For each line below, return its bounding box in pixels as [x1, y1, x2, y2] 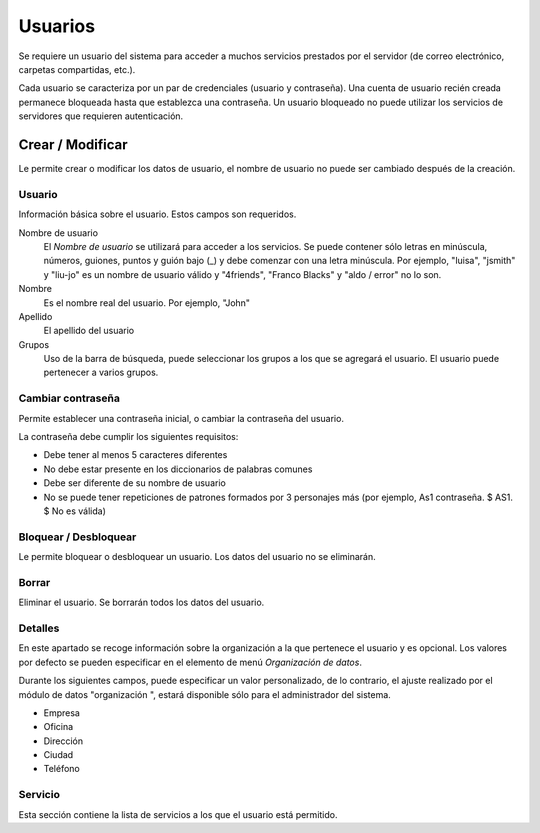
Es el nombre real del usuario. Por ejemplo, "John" [43, 296, 250, 309]
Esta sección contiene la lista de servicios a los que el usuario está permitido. [18, 808, 338, 820]
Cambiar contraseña [18, 391, 120, 405]
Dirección [43, 735, 84, 747]
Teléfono [43, 763, 80, 775]
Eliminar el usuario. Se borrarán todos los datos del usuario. [18, 596, 265, 609]
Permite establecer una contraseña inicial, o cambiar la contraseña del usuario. [18, 412, 345, 424]
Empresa [43, 706, 80, 719]
